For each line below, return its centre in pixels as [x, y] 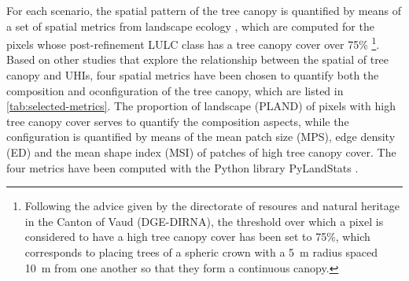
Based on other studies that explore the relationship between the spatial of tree [198, 59]
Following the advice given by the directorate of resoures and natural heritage [212, 206]
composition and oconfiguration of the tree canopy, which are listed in [175, 90]
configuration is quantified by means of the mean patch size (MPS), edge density [201, 137]
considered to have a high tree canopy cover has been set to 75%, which [197, 237]
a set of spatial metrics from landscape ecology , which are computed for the [190, 26]
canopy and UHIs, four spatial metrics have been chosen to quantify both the [193, 75]
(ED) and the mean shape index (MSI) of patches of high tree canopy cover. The [201, 152]
